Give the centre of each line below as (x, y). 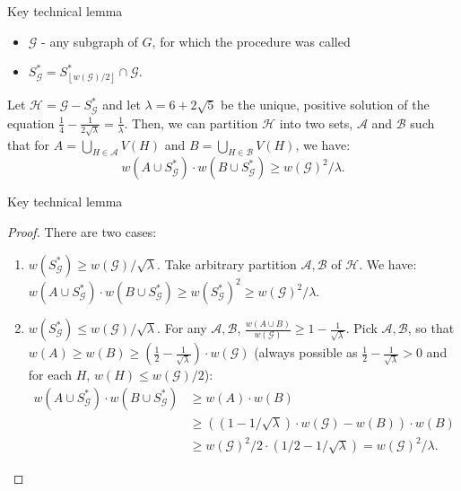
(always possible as (306, 352)
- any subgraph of (90, 41)
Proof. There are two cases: (82, 231)
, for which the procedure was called (251, 41)
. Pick (361, 328)
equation (31, 123)
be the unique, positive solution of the (325, 105)
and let (122, 105)
